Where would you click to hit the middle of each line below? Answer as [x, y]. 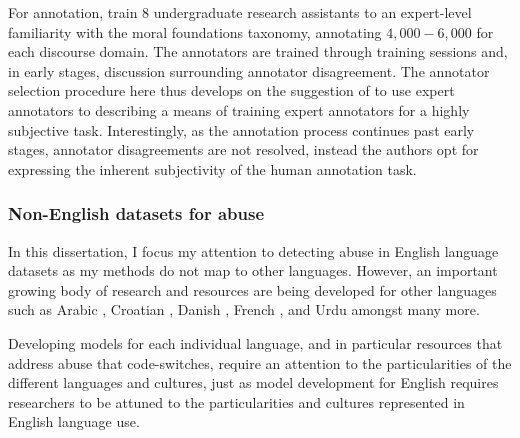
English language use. [74, 421]
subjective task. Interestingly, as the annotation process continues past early [241, 129]
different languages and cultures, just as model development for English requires [253, 382]
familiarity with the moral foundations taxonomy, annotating [195, 31]
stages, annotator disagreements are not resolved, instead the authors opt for [243, 149]
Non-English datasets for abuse [136, 213]
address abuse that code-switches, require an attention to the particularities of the [260, 362]
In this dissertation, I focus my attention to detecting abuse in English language [253, 250]
